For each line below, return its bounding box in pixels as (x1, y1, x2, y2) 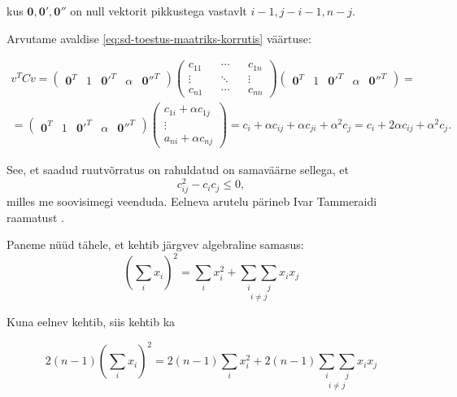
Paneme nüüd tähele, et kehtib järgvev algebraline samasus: (7, 236, 304, 253)
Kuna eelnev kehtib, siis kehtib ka (7, 313, 176, 330)
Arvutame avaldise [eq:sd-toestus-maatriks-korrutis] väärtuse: (7, 29, 311, 46)
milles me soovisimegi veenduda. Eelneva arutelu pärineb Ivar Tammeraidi (7, 193, 377, 210)
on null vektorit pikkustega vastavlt (70, 2, 247, 19)
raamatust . (7, 208, 64, 225)
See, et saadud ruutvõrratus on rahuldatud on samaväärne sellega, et (7, 161, 349, 178)
